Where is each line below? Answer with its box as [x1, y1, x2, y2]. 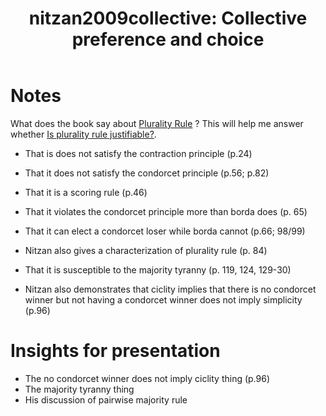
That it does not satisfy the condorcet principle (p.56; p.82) [24, 167, 270, 179]
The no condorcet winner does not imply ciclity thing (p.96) [24, 372, 271, 384]
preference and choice [71, 28, 265, 51]
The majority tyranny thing [24, 383, 135, 395]
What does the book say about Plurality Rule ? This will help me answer [10, 117, 304, 129]
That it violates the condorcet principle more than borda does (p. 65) [24, 205, 308, 217]
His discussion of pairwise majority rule [24, 393, 188, 406]
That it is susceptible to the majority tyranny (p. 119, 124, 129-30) [24, 263, 292, 276]
